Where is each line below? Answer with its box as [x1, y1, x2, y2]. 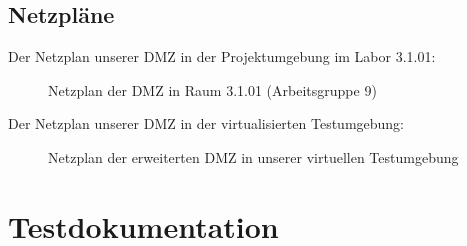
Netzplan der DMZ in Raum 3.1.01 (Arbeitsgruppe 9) [48, 79, 377, 100]
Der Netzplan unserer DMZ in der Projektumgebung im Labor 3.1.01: [8, 46, 436, 67]
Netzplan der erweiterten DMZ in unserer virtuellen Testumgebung [48, 146, 459, 167]
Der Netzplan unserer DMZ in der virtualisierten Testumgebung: [8, 113, 404, 134]
